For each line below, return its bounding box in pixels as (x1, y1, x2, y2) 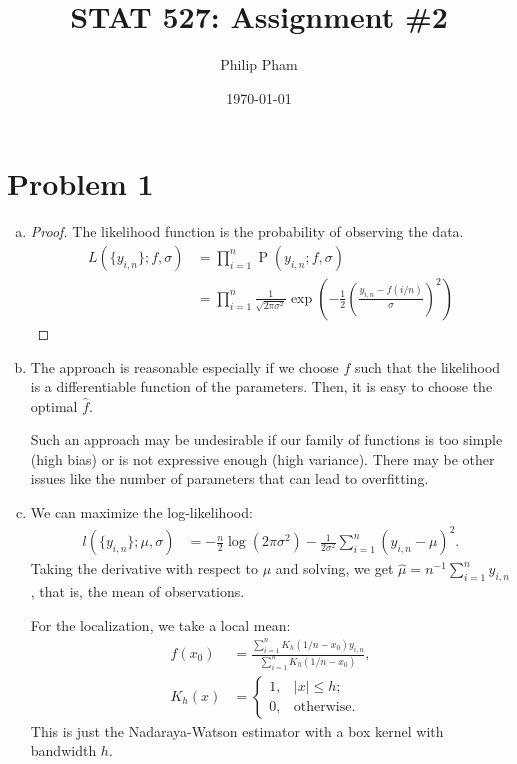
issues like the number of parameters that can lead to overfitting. (30, 468, 429, 489)
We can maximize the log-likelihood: (30, 502, 253, 523)
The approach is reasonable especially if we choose (30, 356, 339, 377)
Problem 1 (7, 163, 154, 204)
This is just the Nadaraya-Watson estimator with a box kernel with (30, 720, 444, 741)
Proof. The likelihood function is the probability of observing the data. (30, 221, 464, 242)
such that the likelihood (354, 356, 501, 377)
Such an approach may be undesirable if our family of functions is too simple (30, 429, 503, 450)
